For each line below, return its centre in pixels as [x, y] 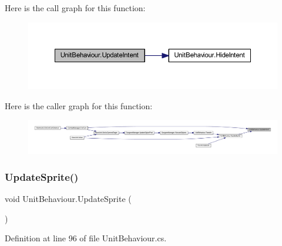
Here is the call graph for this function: [75, 8]
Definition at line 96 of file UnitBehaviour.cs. [86, 238]
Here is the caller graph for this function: [79, 105]
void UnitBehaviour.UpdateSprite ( [68, 199]
